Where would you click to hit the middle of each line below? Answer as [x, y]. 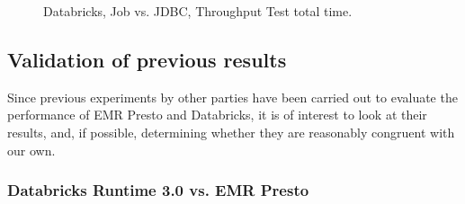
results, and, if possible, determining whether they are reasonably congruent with [231, 132]
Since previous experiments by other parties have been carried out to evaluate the [232, 97]
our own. [31, 150]
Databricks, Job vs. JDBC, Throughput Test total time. [198, 11]
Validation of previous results [147, 59]
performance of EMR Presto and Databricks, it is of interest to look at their [217, 115]
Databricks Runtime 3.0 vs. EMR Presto [158, 190]
